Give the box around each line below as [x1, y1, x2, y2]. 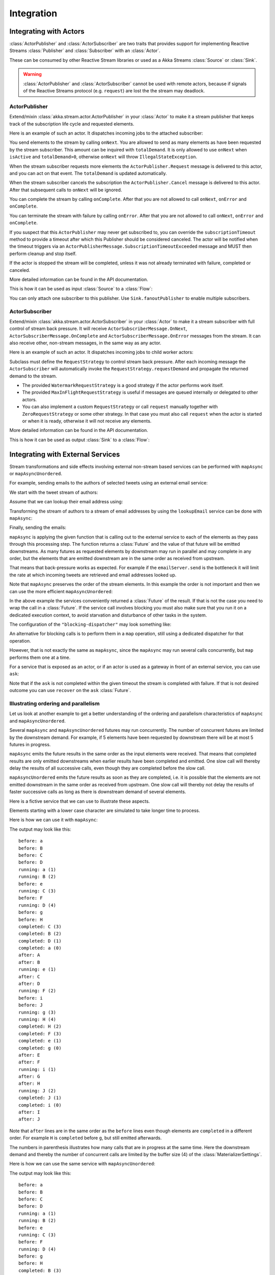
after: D [18, 981, 40, 987]
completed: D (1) [18, 938, 62, 943]
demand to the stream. [9, 373, 57, 379]
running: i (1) [18, 1066, 57, 1072]
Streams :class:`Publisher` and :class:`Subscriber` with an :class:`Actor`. [9, 47, 160, 54]
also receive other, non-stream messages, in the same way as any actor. [9, 340, 161, 346]
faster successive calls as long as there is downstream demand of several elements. [9, 788, 186, 795]
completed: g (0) [18, 1045, 62, 1051]
